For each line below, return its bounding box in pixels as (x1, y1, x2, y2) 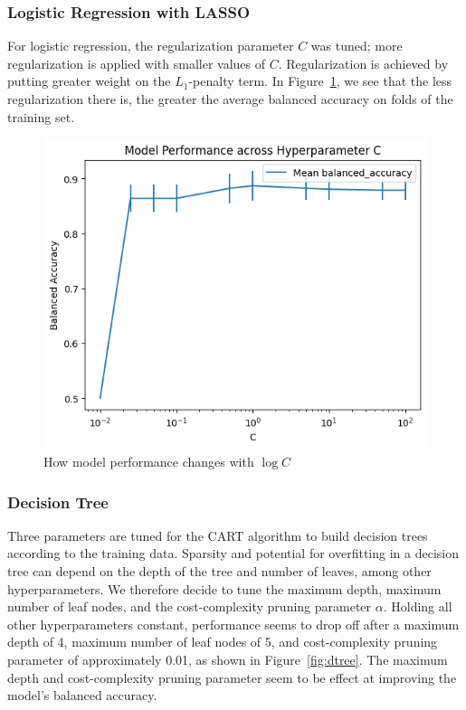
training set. (7, 107, 75, 126)
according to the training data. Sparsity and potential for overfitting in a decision (7, 544, 459, 563)
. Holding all (383, 597, 452, 616)
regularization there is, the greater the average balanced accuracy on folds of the (7, 90, 453, 108)
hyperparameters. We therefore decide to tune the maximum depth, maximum (7, 579, 442, 598)
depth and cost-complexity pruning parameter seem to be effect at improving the (7, 667, 457, 686)
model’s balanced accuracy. (7, 686, 157, 705)
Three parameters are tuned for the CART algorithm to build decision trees (7, 525, 428, 544)
